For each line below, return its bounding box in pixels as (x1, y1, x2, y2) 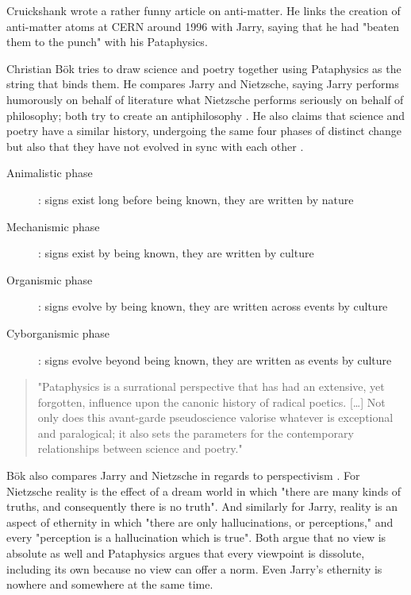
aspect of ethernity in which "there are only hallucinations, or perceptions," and (6, 513, 394, 530)
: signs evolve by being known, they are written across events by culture (38, 298, 388, 315)
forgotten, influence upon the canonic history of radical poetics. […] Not (37, 393, 386, 410)
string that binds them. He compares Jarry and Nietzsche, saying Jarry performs (6, 75, 399, 92)
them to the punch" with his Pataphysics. (6, 33, 208, 50)
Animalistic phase (6, 164, 93, 181)
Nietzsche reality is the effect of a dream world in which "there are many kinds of (6, 482, 401, 499)
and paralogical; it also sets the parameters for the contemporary (37, 424, 354, 441)
